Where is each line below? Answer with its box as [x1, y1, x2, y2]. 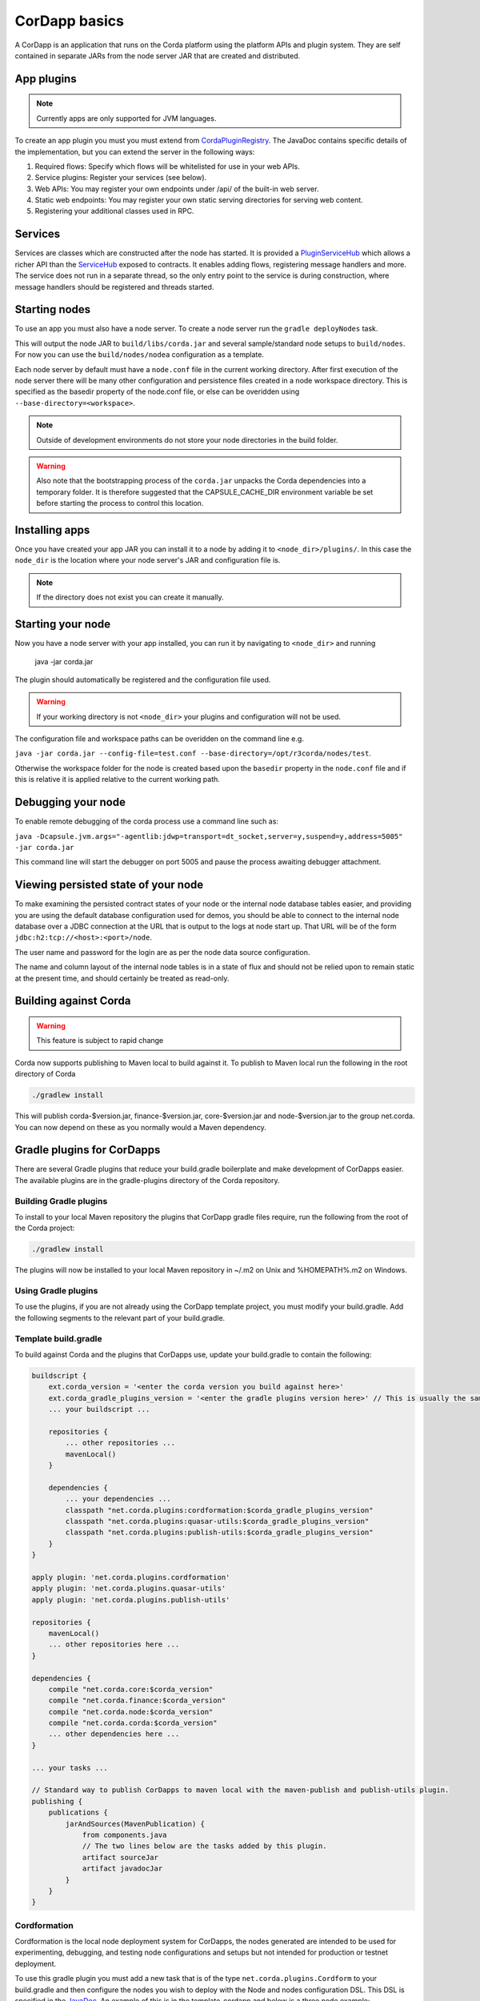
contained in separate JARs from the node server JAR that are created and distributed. [14, 50, 301, 60]
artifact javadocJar [82, 1864, 163, 1873]
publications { [48, 1808, 108, 1817]
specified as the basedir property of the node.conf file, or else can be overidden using [14, 387, 300, 396]
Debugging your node [14, 796, 126, 809]
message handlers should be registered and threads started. [14, 282, 214, 291]
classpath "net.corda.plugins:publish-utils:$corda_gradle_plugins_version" [65, 1528, 374, 1537]
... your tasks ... [31, 1763, 108, 1772]
